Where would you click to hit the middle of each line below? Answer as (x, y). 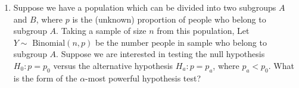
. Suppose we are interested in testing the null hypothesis (161, 54)
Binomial (49, 43)
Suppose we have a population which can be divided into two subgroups (145, 7)
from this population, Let (203, 31)
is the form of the (45, 78)
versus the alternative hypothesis (113, 65)
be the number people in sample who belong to (181, 42)
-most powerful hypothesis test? (143, 78)
